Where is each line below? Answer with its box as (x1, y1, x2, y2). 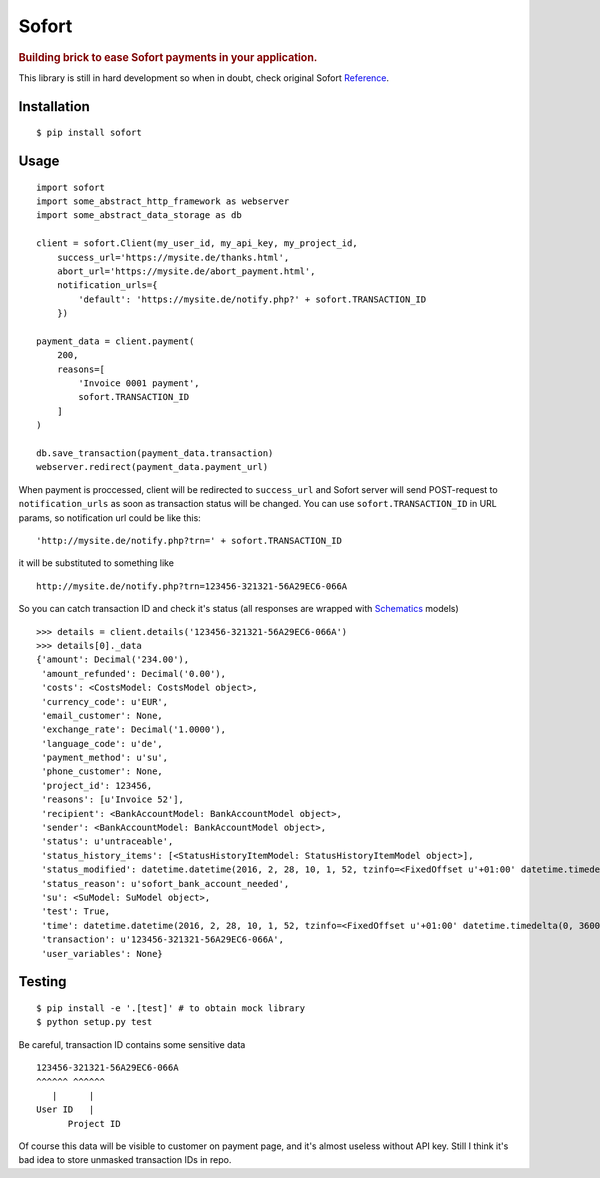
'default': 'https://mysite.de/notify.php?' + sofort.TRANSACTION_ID (78, 293, 427, 305)
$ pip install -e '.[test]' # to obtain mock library (36, 1002, 305, 1014)
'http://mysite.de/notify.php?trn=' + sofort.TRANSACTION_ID (36, 535, 342, 546)
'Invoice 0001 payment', (78, 378, 200, 389)
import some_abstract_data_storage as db (36, 210, 242, 221)
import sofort (36, 181, 105, 193)
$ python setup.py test (36, 1016, 153, 1028)
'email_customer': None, (41, 710, 164, 721)
